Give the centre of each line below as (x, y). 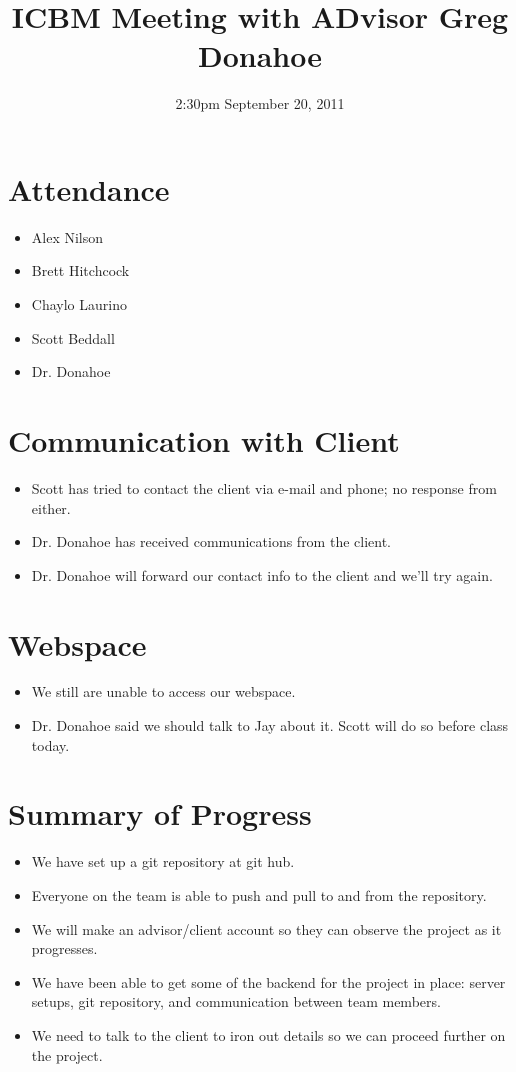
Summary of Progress (160, 813)
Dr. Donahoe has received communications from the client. (211, 541)
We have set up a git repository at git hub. (163, 861)
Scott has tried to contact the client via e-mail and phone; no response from (264, 487)
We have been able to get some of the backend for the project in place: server (268, 981)
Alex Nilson (67, 236)
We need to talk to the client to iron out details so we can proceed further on (268, 1034)
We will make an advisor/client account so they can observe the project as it (266, 928)
